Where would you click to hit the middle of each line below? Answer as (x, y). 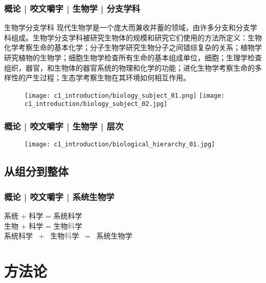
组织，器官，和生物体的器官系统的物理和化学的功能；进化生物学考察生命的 (129, 67)
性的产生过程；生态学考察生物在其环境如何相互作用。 (101, 78)
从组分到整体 (36, 171)
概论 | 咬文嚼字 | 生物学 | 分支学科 (72, 8)
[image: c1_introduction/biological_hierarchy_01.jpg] (120, 145)
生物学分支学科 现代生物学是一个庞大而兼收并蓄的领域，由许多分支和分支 (127, 27)
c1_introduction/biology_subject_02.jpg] (96, 104)
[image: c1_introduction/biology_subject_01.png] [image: (125, 95)
